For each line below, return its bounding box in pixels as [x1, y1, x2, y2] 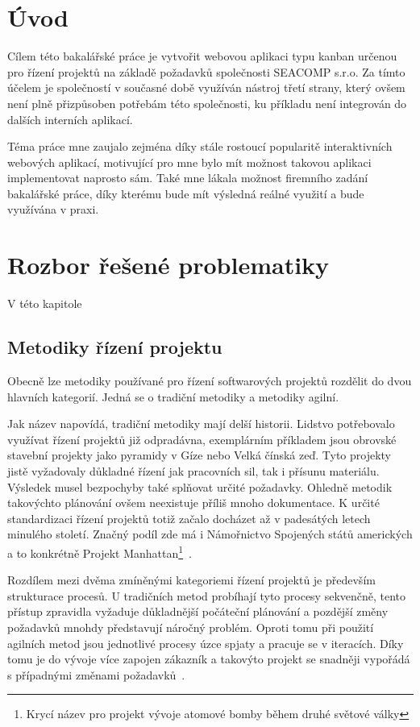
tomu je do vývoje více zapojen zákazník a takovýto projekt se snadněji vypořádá [7, 650, 410, 667]
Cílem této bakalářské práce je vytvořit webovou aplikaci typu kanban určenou [7, 48, 397, 64]
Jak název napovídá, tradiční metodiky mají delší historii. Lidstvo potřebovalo [7, 415, 395, 432]
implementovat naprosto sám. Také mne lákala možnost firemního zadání [7, 169, 368, 186]
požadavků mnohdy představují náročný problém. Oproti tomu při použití [7, 618, 374, 635]
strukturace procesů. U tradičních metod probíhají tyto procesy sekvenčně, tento [7, 587, 406, 604]
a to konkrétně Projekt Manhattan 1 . [7, 542, 193, 561]
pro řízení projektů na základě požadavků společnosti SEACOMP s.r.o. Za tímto [7, 63, 405, 80]
